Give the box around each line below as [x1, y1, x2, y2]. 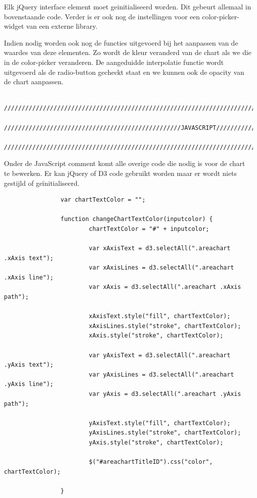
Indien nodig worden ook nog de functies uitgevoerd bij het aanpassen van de [4, 37, 238, 48]
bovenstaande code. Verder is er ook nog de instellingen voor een [4, 11, 200, 21]
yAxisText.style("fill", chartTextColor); [88, 419, 231, 427]
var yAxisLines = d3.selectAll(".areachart [88, 371, 234, 378]
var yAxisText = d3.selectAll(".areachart [88, 351, 231, 359]
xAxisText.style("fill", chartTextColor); [88, 313, 231, 320]
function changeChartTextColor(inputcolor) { [60, 216, 213, 223]
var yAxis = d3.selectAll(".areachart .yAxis [88, 390, 241, 397]
